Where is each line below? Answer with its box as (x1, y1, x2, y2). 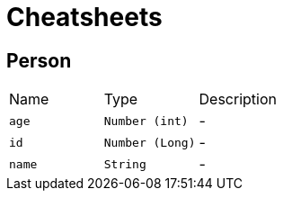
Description (199, 90, 277, 109)
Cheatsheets (6, 2, 163, 32)
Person (6, 49, 72, 72)
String (103, 157, 146, 171)
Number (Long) (103, 135, 196, 149)
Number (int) (103, 113, 189, 128)
